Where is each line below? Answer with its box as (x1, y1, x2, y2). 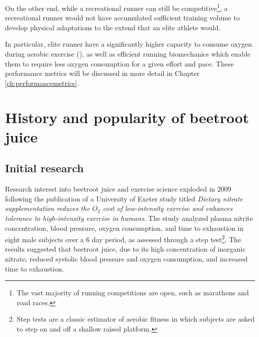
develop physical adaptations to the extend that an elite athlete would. (5, 22, 221, 32)
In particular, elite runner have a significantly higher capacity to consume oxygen (5, 39, 252, 49)
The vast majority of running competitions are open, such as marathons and (16, 287, 249, 298)
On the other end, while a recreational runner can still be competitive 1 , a (5, 1, 228, 13)
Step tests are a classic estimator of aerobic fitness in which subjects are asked (16, 314, 255, 324)
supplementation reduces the (5, 203, 90, 213)
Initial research (5, 160, 84, 176)
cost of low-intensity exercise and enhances (103, 203, 233, 213)
